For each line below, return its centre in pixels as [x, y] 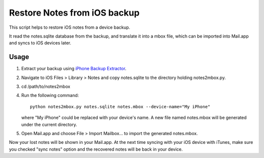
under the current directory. [49, 124]
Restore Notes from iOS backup [74, 13]
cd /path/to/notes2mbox [46, 87]
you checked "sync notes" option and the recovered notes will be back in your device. [96, 149]
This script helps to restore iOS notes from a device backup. [70, 27]
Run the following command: [50, 96]
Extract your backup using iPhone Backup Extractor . [74, 69]
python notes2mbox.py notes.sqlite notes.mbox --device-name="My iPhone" [120, 107]
